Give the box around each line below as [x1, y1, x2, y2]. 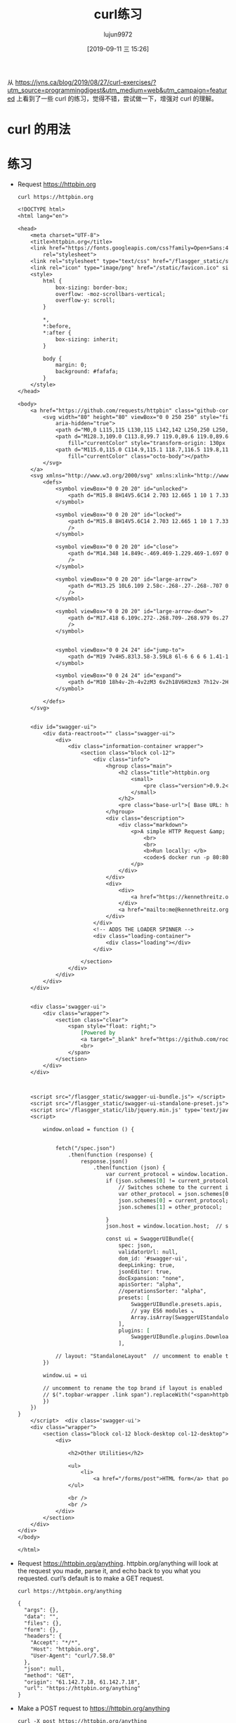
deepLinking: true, [118, 1261, 176, 1269]
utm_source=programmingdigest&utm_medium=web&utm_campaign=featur [7, 86, 228, 94]
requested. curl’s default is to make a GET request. [17, 1574, 164, 1582]
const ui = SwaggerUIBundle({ [105, 1235, 195, 1243]
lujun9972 [103, 30, 133, 39]
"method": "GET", [24, 1672, 75, 1679]
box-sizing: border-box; [55, 284, 129, 291]
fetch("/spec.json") [55, 1144, 116, 1151]
